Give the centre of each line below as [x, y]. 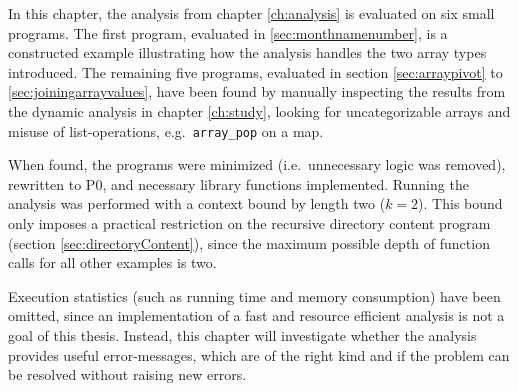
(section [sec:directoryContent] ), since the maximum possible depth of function [249, 242]
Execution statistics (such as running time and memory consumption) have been [254, 295]
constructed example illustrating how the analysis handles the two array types [247, 52]
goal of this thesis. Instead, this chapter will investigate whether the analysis [242, 334]
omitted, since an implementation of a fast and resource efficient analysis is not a [256, 315]
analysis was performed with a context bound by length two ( [197, 203]
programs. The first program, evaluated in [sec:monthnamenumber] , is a [228, 32]
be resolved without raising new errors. [127, 374]
